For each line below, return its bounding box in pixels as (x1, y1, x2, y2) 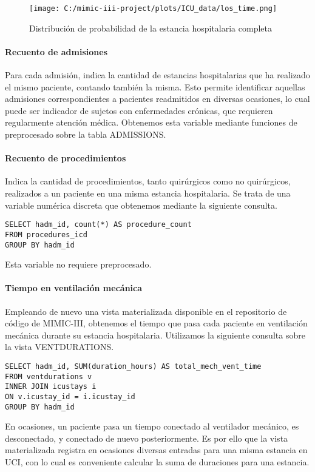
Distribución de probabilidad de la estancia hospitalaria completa (29, 21, 272, 34)
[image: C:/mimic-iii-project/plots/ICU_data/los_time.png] (29, 4, 277, 13)
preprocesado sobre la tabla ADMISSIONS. (5, 128, 166, 141)
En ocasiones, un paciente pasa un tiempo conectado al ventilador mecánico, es (5, 420, 299, 433)
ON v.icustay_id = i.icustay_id (5, 392, 135, 401)
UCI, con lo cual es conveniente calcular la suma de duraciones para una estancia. (5, 455, 310, 468)
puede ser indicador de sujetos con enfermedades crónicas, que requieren (5, 104, 273, 116)
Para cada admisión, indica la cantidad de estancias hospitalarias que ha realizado (5, 69, 310, 81)
